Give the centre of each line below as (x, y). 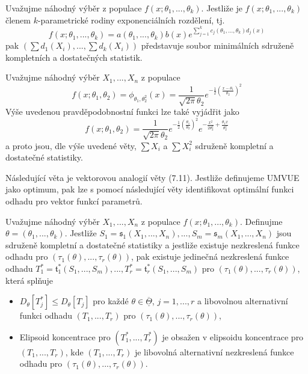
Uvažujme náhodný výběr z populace (74, 8)
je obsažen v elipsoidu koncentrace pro (233, 336)
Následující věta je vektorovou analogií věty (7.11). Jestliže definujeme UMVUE (152, 177)
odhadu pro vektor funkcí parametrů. (74, 201)
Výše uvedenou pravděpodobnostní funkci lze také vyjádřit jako (122, 112)
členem (18, 20)
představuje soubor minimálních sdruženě (217, 45)
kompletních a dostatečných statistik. (74, 57)
